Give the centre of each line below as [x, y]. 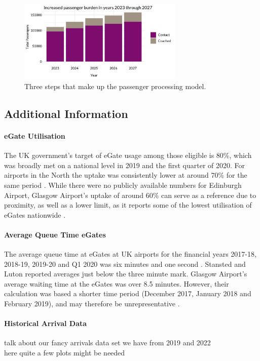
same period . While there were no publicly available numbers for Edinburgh [123, 185]
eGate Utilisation [35, 135]
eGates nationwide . [35, 214]
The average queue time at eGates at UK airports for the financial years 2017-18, [130, 254]
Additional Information [66, 113]
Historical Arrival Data [46, 323]
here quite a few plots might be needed [65, 353]
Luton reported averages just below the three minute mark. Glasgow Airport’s [126, 274]
